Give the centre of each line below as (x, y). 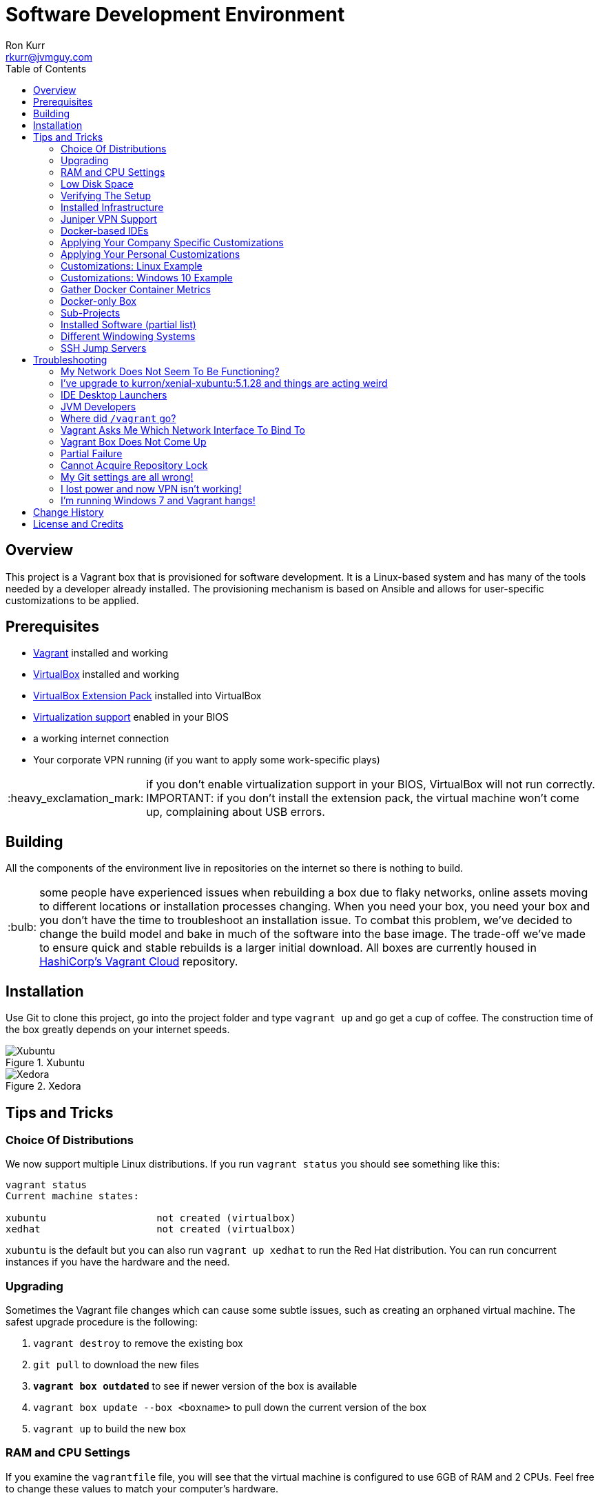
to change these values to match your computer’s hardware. (142, 1488)
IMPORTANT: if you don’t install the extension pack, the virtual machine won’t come (363, 798)
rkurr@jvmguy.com (49, 57)
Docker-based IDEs (105, 230)
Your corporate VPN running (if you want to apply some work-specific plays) (207, 760)
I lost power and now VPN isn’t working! (151, 488)
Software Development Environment (175, 14)
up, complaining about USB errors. (236, 812)
